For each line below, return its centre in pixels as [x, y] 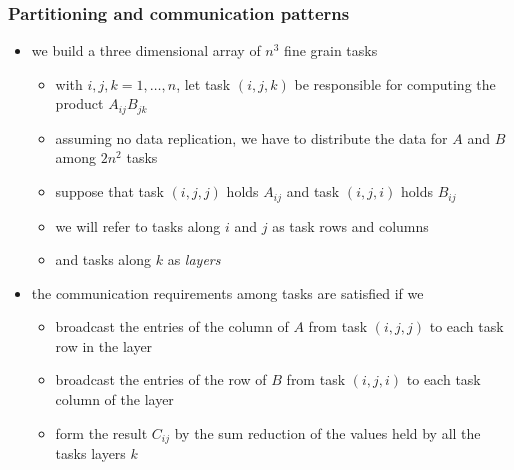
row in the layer [104, 345]
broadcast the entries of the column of [172, 326]
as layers [194, 259]
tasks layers [90, 453]
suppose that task [109, 191]
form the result [101, 432]
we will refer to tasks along [138, 225]
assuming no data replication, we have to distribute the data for [251, 137]
